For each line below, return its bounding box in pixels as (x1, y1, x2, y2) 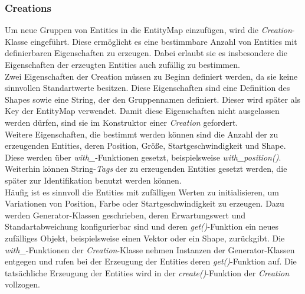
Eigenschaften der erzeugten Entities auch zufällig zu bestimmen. (5, 58, 240, 70)
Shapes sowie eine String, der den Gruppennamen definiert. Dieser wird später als (5, 93, 301, 105)
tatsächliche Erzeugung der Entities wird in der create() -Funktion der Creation (5, 266, 290, 279)
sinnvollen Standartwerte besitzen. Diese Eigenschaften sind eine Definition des (5, 81, 290, 94)
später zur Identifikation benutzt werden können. (5, 174, 182, 186)
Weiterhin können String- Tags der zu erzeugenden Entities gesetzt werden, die (5, 162, 287, 175)
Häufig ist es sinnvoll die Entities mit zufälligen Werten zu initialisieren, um (5, 185, 280, 198)
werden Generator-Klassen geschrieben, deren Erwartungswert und (5, 208, 246, 221)
